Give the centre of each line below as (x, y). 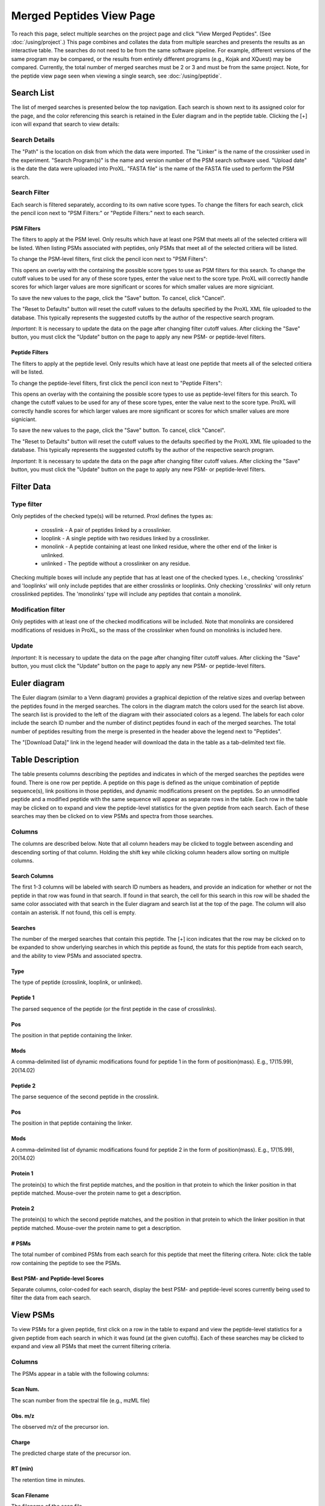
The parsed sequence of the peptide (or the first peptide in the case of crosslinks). (114, 1008)
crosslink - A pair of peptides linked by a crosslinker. (106, 530)
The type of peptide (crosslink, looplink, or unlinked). (77, 983)
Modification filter (38, 610)
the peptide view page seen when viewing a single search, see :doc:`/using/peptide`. (116, 76)
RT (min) (22, 1469)
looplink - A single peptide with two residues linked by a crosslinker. (125, 538)
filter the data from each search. (51, 1298)
